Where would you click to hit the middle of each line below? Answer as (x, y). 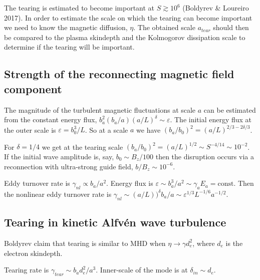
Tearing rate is (27, 270)
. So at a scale (106, 129)
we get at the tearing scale (82, 147)
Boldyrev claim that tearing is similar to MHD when (85, 243)
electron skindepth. (33, 253)
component (33, 88)
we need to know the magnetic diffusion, (66, 27)
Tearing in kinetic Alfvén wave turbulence (115, 222)
